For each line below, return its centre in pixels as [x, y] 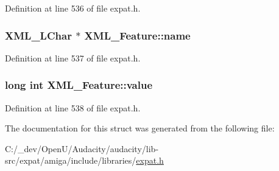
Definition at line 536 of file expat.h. [73, 8]
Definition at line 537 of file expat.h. [73, 58]
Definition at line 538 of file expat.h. [73, 107]
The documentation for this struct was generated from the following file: [140, 128]
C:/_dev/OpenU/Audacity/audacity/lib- [82, 148]
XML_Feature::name [137, 35]
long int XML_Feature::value [79, 85]
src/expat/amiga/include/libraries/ [71, 160]
